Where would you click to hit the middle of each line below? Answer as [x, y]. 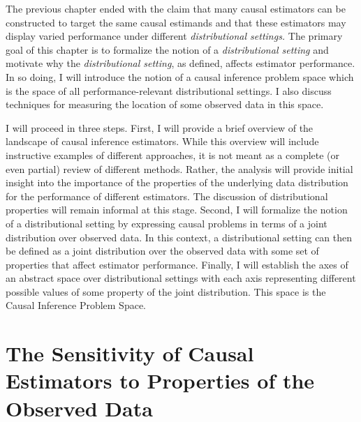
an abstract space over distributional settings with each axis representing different [181, 278]
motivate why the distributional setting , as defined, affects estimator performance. [180, 63]
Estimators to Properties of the [160, 380]
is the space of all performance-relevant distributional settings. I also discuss [169, 90]
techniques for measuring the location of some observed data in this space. [165, 104]
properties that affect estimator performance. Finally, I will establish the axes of [177, 264]
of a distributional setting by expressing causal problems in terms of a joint [167, 223]
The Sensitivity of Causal [130, 353]
